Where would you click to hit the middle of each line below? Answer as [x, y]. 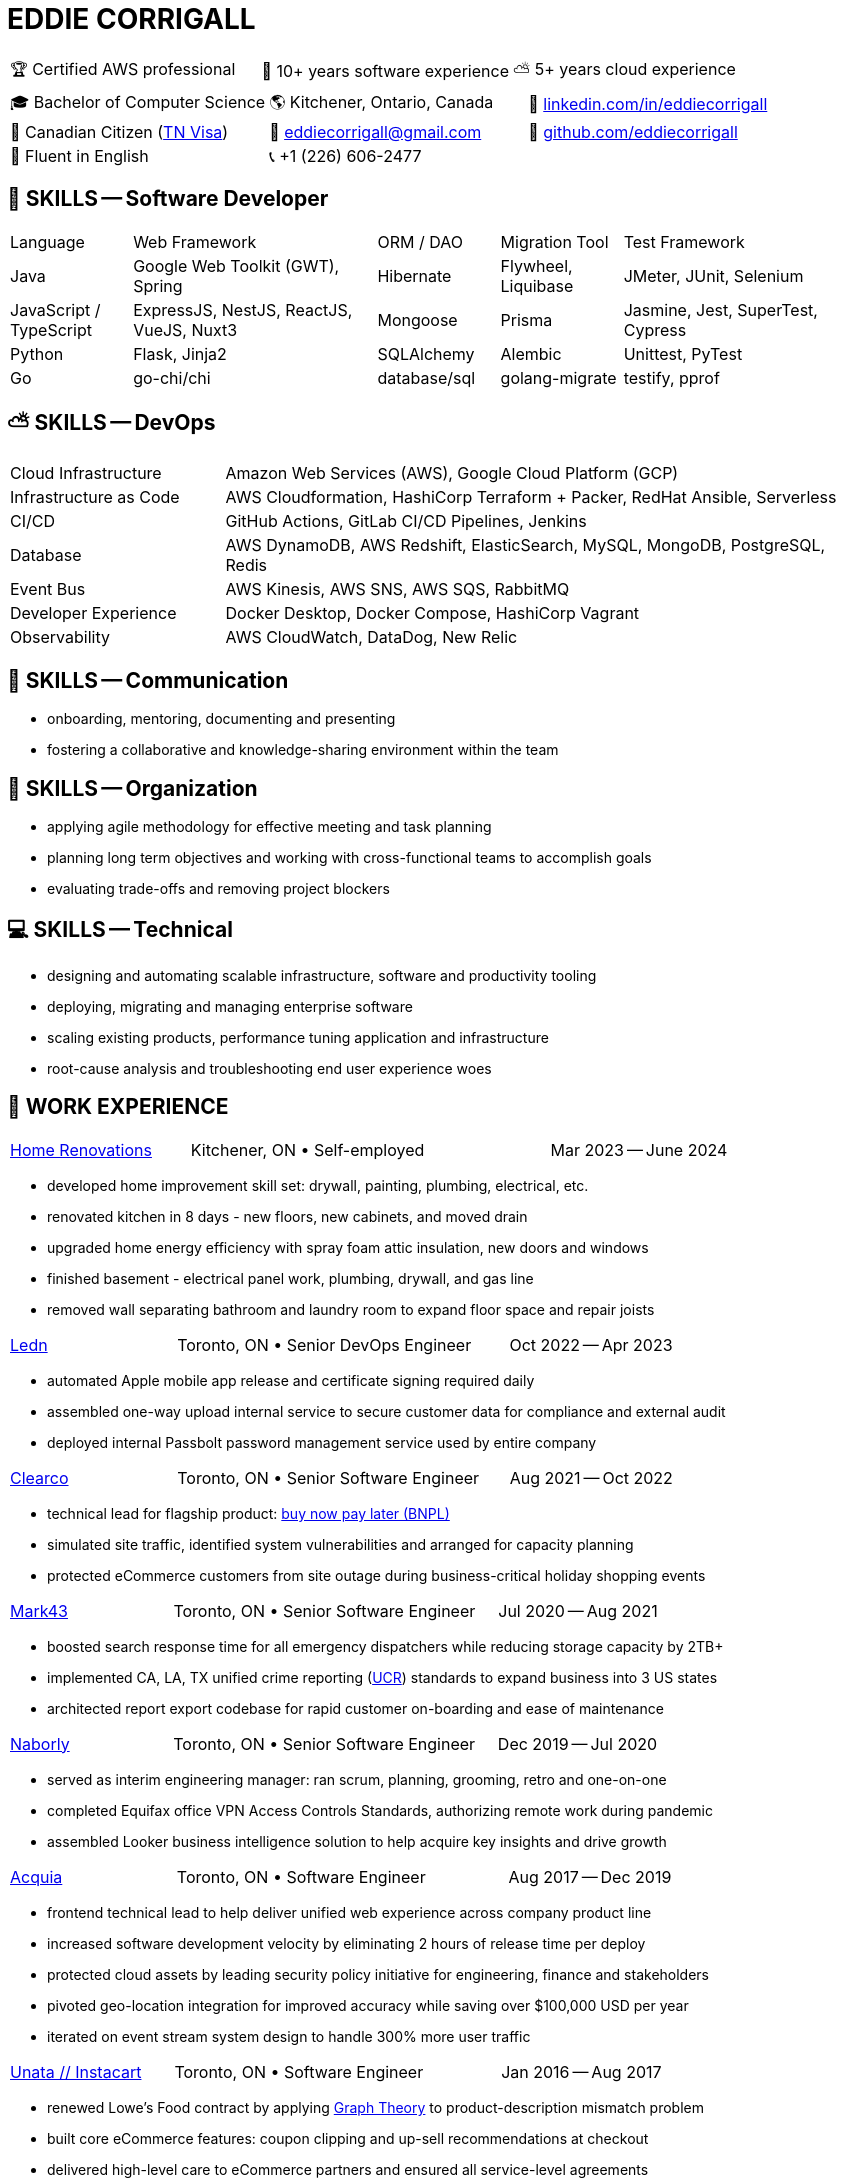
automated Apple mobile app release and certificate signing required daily [291, 1380]
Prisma [526, 319]
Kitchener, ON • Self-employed [307, 1149]
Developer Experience [93, 613]
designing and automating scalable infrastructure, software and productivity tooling [322, 975]
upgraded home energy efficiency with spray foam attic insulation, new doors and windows [348, 1247]
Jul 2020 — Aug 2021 [578, 1610]
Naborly [40, 1743]
